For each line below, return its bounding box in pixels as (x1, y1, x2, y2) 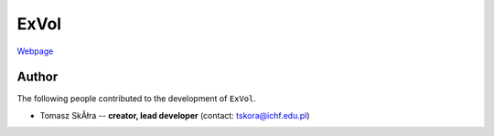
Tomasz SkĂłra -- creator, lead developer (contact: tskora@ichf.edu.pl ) (39, 110, 310, 120)
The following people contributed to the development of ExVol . (16, 93, 256, 104)
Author (16, 69, 59, 85)
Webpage (16, 46, 54, 57)
